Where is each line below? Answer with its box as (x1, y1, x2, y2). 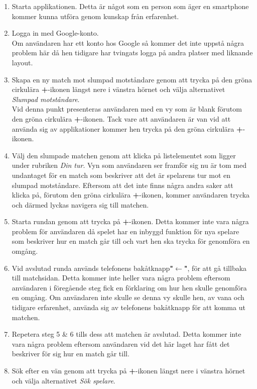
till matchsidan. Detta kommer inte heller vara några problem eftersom (12, 272, 230, 283)
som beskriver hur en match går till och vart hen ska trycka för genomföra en (12, 236, 250, 246)
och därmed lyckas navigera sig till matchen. (12, 199, 149, 210)
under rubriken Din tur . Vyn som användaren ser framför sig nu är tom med (12, 160, 246, 170)
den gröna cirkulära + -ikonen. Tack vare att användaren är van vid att (12, 113, 231, 124)
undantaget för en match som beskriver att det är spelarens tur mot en (12, 169, 231, 180)
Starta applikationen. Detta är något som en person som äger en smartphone (12, 1, 249, 11)
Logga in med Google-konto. (12, 28, 99, 38)
